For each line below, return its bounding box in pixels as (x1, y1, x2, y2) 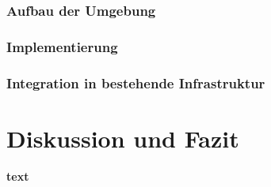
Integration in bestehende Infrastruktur (6, 73, 265, 92)
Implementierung (6, 36, 118, 56)
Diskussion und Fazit (6, 122, 239, 154)
